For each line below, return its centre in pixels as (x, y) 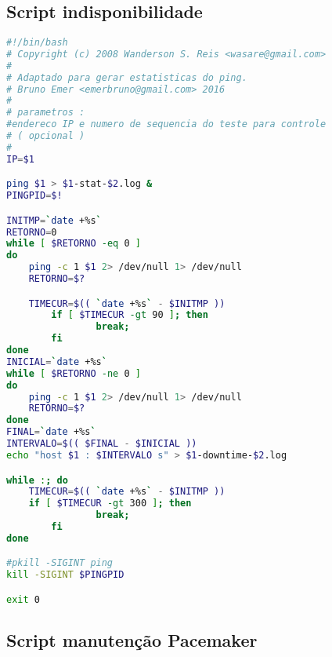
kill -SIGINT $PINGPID (65, 575)
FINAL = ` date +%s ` (51, 432)
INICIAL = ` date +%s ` (57, 361)
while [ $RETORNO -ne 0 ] (74, 373)
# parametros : (46, 113)
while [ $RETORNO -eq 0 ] (74, 244)
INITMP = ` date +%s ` (54, 220)
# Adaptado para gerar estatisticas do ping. (127, 77)
